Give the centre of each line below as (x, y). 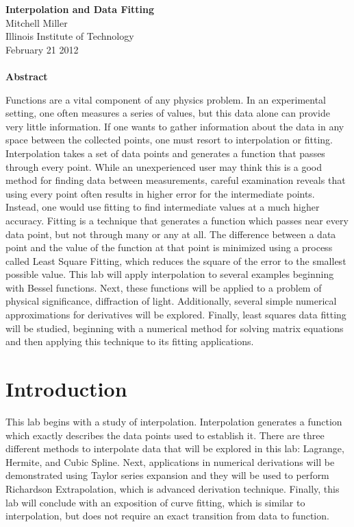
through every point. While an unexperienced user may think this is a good (164, 166)
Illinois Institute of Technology (70, 36)
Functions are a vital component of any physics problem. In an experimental (166, 99)
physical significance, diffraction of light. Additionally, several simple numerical (171, 301)
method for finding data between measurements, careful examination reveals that (176, 180)
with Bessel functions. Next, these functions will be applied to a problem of (164, 287)
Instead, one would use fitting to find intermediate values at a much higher (163, 207)
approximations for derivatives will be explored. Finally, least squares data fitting (176, 315)
